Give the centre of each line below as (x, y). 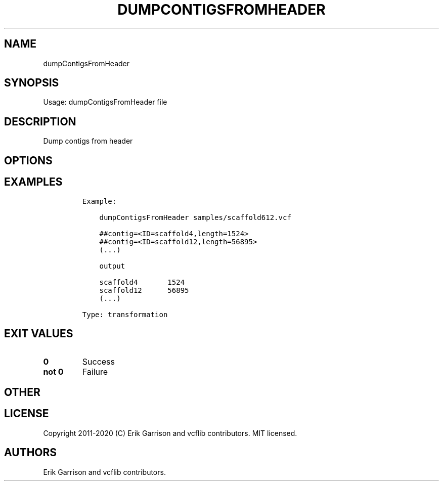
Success (99, 362)
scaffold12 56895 (144, 290)
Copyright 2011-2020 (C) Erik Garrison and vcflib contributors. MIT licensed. (170, 433)
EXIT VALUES (39, 333)
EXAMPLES (33, 182)
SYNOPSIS (32, 83)
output (112, 266)
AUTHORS (31, 453)
